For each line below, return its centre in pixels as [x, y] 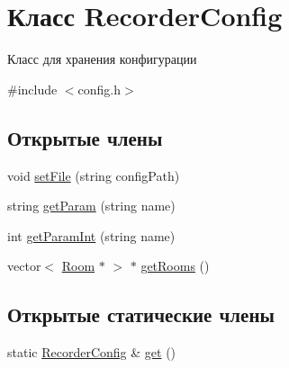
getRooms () [175, 266]
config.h [99, 89]
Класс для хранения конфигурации [102, 59]
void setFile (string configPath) [94, 175]
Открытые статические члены [141, 314]
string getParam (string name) [91, 206]
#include [32, 89]
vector [24, 266]
